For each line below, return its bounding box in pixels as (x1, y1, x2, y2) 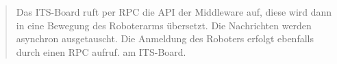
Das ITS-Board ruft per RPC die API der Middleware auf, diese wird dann (16, 5, 332, 18)
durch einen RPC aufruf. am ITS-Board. (16, 44, 186, 59)
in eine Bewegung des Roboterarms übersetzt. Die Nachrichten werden (16, 18, 312, 32)
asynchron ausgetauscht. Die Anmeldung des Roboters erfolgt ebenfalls (16, 31, 314, 46)
